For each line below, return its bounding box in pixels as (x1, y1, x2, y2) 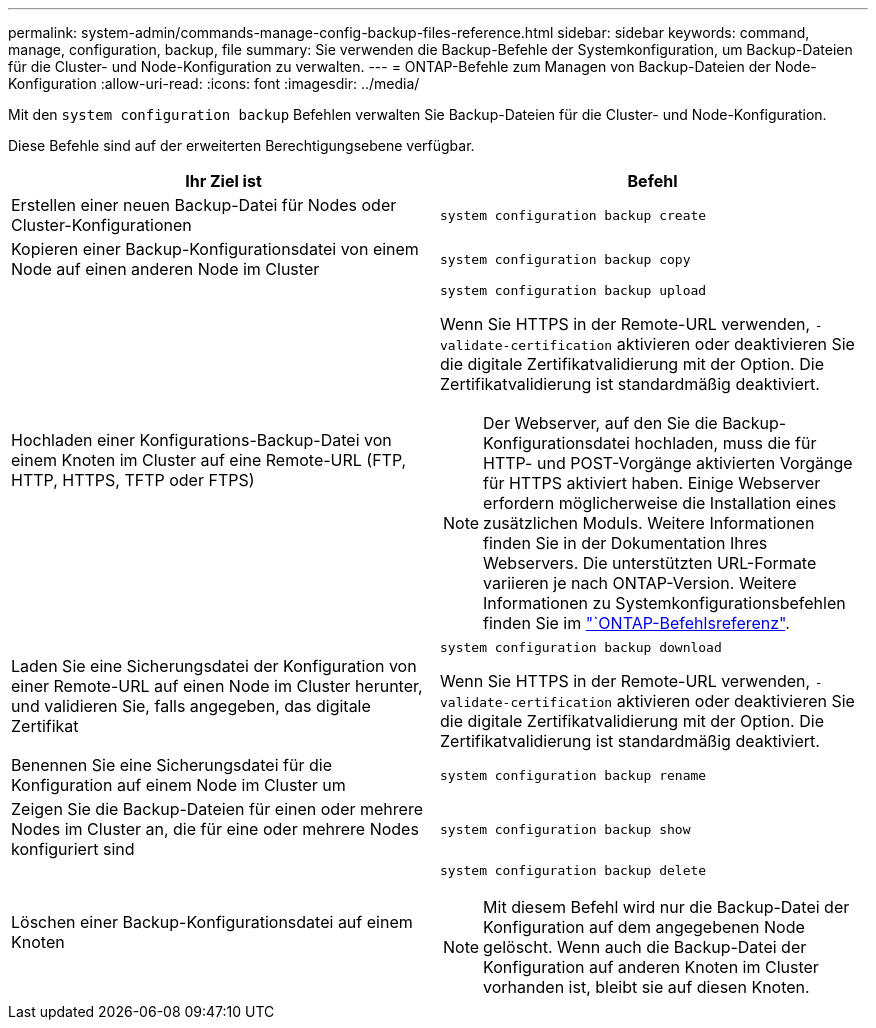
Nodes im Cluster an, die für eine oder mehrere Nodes (11, 819, 419, 839)
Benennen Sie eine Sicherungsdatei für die (11, 755, 332, 775)
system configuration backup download (440, 640, 722, 655)
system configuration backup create (440, 207, 707, 223)
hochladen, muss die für (634, 433, 817, 453)
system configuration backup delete (440, 863, 707, 878)
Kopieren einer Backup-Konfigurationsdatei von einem (11, 239, 419, 259)
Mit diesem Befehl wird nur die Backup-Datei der (483, 897, 850, 917)
